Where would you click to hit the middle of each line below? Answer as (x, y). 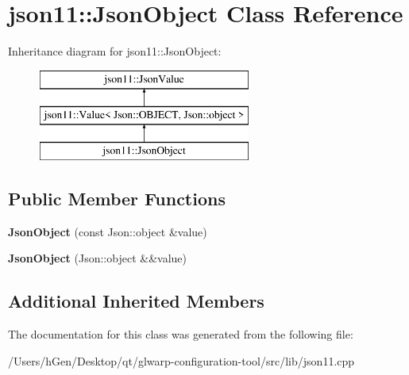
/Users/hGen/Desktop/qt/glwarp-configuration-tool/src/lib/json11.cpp (181, 360)
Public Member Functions (117, 199)
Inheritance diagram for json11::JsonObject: (115, 51)
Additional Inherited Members (136, 301)
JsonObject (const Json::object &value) (108, 231)
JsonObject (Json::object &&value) (97, 258)
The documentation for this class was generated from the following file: (181, 334)
